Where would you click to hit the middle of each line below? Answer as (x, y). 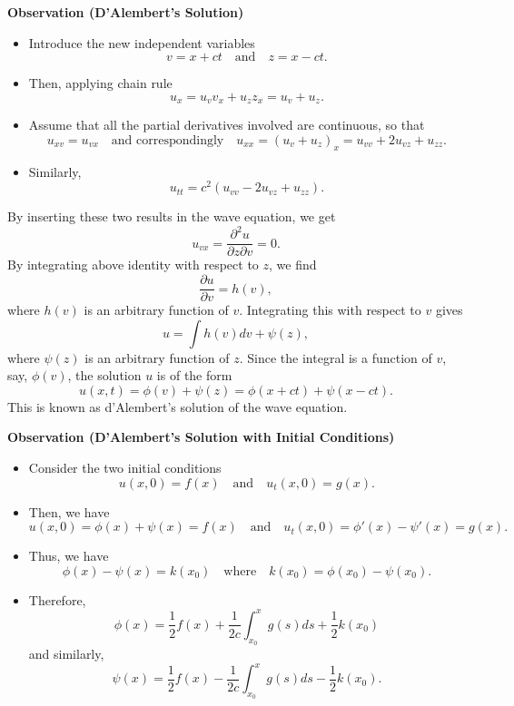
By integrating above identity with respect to (133, 265)
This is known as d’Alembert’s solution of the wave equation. (178, 406)
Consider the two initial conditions (125, 468)
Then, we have (69, 511)
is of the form (194, 375)
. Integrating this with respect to (330, 310)
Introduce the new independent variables (142, 42)
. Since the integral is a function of (336, 357)
